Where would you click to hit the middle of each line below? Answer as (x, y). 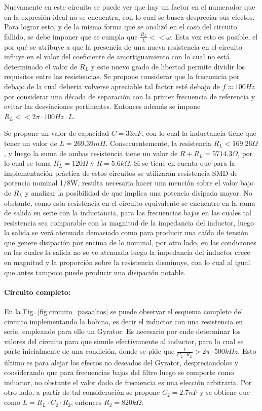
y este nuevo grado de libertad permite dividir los (168, 66)
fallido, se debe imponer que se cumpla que (71, 36)
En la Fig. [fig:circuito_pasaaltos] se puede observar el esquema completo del (124, 311)
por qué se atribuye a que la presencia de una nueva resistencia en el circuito (123, 46)
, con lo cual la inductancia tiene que (199, 133)
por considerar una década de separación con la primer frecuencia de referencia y (130, 96)
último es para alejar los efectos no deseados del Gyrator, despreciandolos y (121, 362)
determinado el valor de (41, 66)
